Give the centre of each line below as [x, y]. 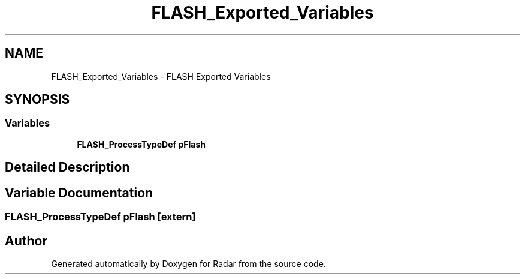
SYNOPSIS [37, 100]
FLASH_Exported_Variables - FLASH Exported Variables [161, 76]
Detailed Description [67, 167]
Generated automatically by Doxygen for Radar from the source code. [188, 263]
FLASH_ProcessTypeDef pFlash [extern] [100, 217]
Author [26, 241]
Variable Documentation [79, 193]
